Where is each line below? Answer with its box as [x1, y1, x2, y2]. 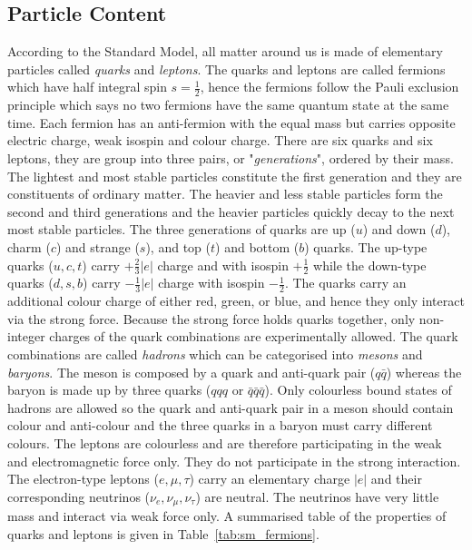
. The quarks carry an [284, 273, 407, 292]
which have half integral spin [7, 77, 167, 96]
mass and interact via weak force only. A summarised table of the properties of [7, 506, 447, 525]
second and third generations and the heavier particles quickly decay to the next [7, 201, 455, 221]
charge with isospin [158, 273, 265, 292]
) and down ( [362, 220, 436, 239]
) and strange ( [55, 237, 140, 256]
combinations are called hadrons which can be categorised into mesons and [7, 345, 423, 363]
